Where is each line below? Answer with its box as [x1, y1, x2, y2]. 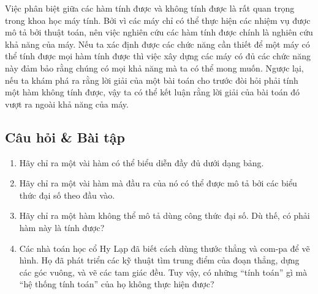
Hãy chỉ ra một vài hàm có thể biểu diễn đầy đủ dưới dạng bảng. [19, 156, 264, 169]
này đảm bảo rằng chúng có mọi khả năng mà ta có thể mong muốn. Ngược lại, [5, 61, 304, 74]
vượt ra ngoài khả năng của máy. [5, 97, 129, 110]
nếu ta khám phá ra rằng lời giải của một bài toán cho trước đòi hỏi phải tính [5, 73, 298, 86]
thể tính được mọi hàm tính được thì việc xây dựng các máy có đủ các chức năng [5, 50, 311, 62]
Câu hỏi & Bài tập [5, 127, 125, 146]
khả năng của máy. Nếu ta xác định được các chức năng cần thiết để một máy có [5, 37, 310, 50]
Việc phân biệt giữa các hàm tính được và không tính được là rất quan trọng [5, 2, 295, 14]
